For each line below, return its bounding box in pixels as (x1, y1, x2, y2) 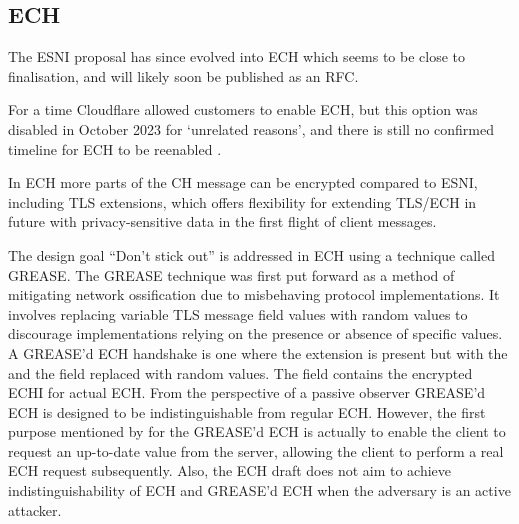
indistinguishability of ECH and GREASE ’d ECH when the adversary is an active (8, 480, 511, 501)
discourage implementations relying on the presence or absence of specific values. (8, 323, 503, 344)
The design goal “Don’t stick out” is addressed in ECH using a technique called (8, 244, 495, 265)
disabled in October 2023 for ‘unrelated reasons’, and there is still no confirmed (8, 118, 494, 139)
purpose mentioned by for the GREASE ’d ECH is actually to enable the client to (8, 421, 506, 442)
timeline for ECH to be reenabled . (8, 138, 222, 159)
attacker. (8, 499, 62, 520)
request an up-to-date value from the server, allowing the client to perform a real (8, 440, 504, 461)
